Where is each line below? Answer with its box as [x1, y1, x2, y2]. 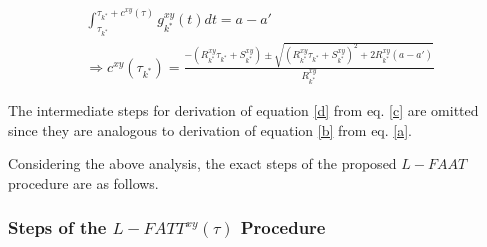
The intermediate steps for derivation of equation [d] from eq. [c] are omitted [8, 100, 479, 121]
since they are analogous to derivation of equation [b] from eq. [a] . [8, 119, 412, 140]
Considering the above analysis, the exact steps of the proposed [8, 153, 397, 174]
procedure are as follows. [8, 172, 159, 193]
